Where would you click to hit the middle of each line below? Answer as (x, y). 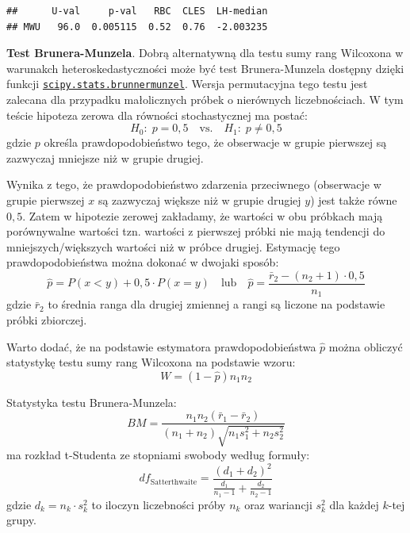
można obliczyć (366, 346)
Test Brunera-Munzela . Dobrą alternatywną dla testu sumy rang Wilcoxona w (205, 53)
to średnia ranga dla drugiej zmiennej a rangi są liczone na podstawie (216, 304)
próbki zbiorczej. (47, 320)
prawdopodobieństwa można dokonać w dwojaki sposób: (143, 262)
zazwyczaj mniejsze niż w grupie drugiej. (105, 157)
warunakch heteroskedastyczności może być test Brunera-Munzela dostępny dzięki (205, 68)
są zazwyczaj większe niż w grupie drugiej (199, 200)
